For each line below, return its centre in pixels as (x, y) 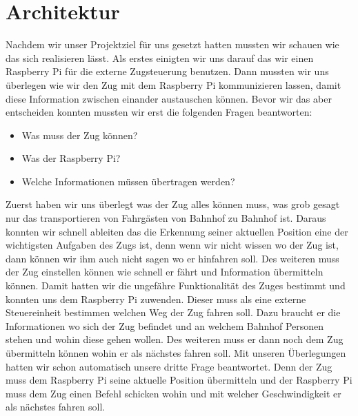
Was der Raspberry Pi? (71, 158)
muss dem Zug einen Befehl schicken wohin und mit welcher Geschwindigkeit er (173, 393)
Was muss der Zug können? (80, 135)
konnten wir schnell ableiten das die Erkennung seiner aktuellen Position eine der (177, 231)
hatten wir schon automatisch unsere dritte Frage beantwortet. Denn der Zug (169, 366)
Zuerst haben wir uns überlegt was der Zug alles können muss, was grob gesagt (173, 204)
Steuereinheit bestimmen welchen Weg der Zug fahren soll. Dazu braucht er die (173, 312)
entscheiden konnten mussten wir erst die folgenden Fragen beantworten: (159, 112)
